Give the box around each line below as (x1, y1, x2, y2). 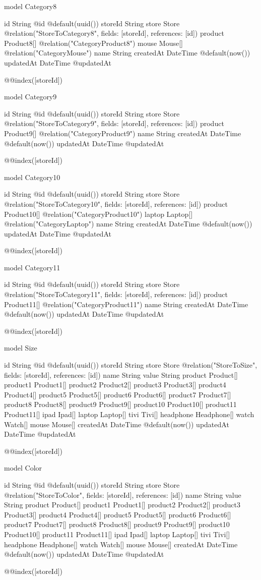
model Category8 (4, 1, 57, 11)
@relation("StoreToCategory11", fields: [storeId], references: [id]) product (4, 289, 228, 300)
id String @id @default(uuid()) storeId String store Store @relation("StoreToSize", (4, 360, 257, 370)
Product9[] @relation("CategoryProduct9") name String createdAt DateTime (4, 128, 241, 138)
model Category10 (4, 171, 60, 182)
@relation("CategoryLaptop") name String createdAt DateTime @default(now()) (4, 218, 252, 229)
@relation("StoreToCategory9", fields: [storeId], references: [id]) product (4, 118, 224, 129)
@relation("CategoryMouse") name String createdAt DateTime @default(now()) (4, 47, 250, 58)
